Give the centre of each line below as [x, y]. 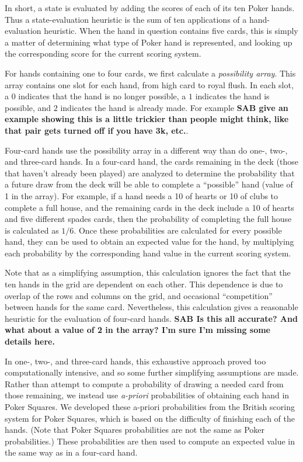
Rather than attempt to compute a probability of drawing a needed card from [144, 383]
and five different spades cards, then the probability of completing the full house [148, 219]
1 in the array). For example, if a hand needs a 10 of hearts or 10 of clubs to [142, 195]
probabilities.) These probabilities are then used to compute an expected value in [150, 441]
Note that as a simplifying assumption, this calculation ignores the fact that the [148, 272]
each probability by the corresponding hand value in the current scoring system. [148, 253]
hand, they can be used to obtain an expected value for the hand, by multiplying [149, 242]
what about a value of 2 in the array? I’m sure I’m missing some [137, 330]
